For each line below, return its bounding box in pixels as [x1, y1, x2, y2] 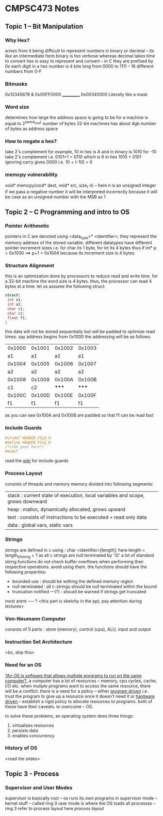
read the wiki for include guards [5, 458, 69, 464]
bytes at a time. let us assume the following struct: [5, 283, 106, 289]
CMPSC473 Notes [5, 3, 80, 14]
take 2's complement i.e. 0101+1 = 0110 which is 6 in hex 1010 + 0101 [5, 154, 142, 160]
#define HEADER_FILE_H [5, 440, 51, 445]
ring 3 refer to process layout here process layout [5, 806, 104, 812]
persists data [12, 727, 38, 733]
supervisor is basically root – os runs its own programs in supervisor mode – [5, 795, 158, 801]
